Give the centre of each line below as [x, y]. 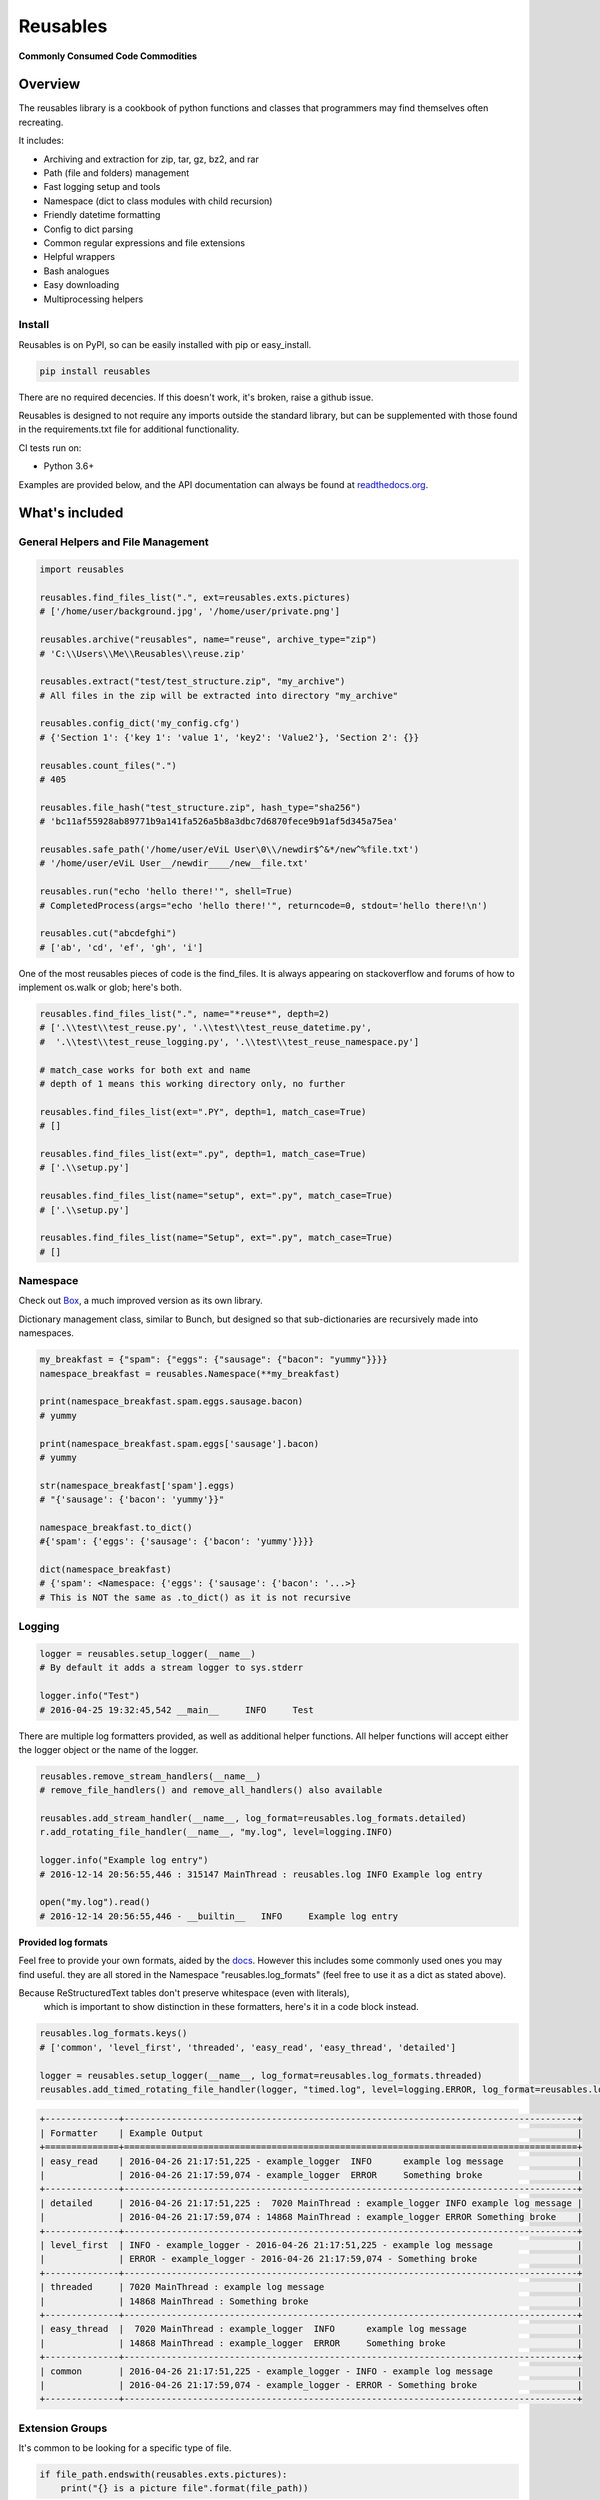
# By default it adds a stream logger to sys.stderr [171, 1668]
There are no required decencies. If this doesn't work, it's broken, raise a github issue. [196, 397]
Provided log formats [63, 1942]
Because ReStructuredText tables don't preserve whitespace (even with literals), [184, 1992]
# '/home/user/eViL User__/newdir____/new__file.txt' [174, 863]
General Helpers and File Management [113, 542]
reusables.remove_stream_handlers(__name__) [150, 1776]
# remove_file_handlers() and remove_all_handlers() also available [211, 1790]
